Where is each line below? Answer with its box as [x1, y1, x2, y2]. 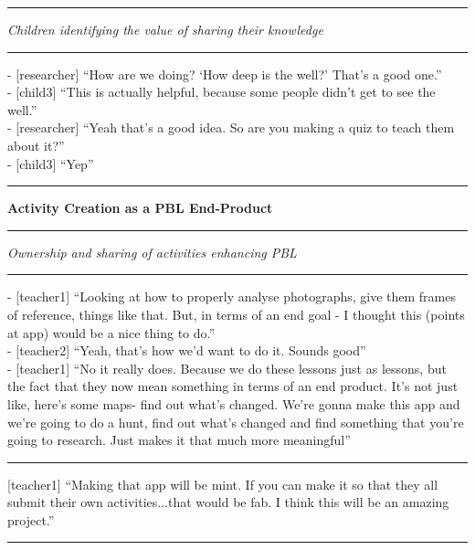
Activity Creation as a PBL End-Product [7, 198, 273, 217]
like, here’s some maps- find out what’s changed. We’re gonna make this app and [7, 394, 460, 413]
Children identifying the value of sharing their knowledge [7, 20, 323, 38]
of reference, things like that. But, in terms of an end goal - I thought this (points [7, 304, 465, 323]
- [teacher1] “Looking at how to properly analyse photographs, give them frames [7, 287, 457, 306]
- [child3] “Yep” [7, 153, 94, 173]
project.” [7, 510, 55, 529]
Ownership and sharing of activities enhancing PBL [7, 242, 297, 261]
